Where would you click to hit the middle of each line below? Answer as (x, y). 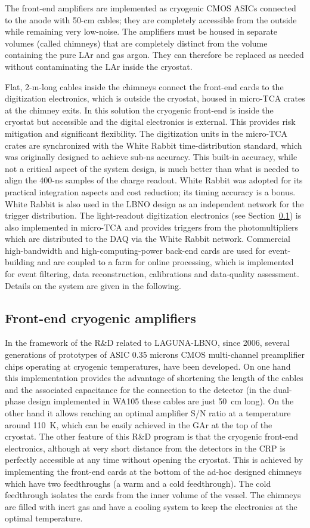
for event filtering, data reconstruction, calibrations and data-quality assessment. (152, 274)
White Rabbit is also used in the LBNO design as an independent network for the (154, 203)
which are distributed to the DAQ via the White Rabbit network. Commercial (148, 239)
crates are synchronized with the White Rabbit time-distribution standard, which (154, 145)
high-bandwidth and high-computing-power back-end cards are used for (135, 250)
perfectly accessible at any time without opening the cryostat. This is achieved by (154, 460)
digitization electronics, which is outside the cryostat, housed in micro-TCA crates (155, 98)
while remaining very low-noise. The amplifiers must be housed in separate (141, 31)
